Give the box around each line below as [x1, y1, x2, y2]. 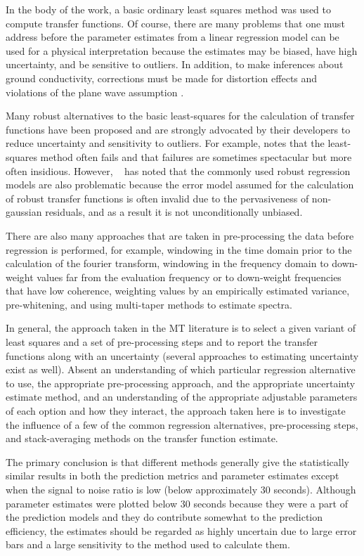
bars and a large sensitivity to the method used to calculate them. [6, 537, 290, 552]
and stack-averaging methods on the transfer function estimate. [6, 431, 278, 446]
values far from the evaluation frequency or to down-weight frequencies [37, 269, 342, 284]
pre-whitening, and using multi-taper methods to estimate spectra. [6, 297, 292, 311]
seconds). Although [273, 482, 356, 496]
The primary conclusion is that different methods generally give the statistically [6, 454, 349, 469]
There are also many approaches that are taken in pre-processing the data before [6, 228, 354, 243]
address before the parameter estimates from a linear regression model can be [6, 30, 339, 44]
